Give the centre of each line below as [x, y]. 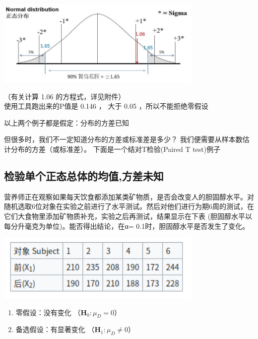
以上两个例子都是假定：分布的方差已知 [66, 122]
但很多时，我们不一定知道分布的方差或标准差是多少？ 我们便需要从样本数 [123, 139]
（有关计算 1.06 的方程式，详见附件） [65, 96]
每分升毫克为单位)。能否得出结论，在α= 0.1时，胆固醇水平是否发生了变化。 [127, 226]
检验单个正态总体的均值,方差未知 [84, 175]
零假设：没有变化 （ [48, 312]
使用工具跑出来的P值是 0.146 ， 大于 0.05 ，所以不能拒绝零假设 [106, 106]
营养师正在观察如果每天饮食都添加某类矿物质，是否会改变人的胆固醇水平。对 [129, 196]
